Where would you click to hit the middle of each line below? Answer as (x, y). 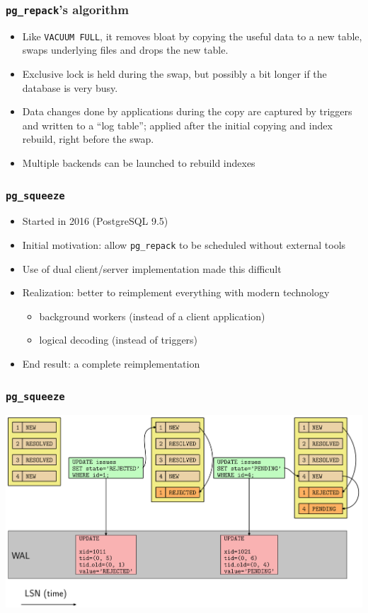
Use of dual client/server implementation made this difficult (152, 268)
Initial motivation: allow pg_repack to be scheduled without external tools (184, 244)
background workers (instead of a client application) (152, 316)
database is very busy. (70, 87)
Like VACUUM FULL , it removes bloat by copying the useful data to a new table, (192, 36)
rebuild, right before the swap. (88, 139)
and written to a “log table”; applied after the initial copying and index (177, 125)
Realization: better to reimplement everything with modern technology (176, 292)
